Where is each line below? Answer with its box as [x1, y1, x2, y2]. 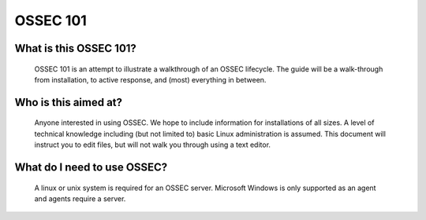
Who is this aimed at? [14, 95, 122, 109]
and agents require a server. [34, 193, 126, 203]
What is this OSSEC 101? [14, 42, 137, 55]
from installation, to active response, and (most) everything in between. [34, 75, 267, 84]
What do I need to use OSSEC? [14, 160, 168, 174]
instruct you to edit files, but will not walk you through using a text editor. [34, 140, 271, 149]
